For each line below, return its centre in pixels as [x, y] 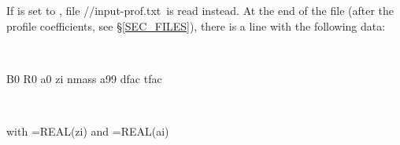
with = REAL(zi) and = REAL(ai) [88, 131]
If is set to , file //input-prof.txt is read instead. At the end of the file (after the [200, 11]
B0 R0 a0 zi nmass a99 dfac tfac [84, 78]
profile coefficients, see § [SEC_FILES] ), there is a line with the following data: [196, 25]
